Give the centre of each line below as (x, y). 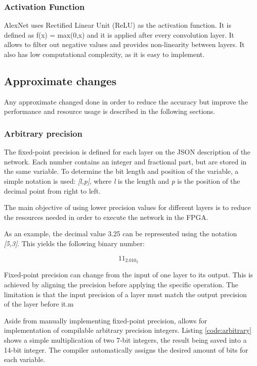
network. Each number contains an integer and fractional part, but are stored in (125, 161)
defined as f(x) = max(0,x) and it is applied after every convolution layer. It (119, 34)
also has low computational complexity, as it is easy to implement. (104, 54)
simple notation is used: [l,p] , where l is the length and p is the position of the (122, 181)
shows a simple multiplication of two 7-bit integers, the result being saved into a (125, 340)
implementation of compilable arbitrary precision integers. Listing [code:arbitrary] (128, 330)
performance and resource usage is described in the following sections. (110, 111)
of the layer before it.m (39, 304)
